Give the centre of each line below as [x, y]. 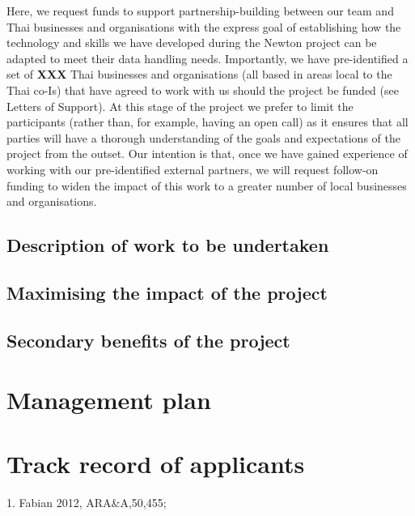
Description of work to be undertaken [168, 245]
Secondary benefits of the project [148, 340]
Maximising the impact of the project [167, 292]
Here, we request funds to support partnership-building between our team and [200, 11]
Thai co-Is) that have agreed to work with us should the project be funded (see [203, 90]
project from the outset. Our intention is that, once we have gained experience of [207, 154]
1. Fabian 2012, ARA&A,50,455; [87, 502]
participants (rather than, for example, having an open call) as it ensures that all [207, 122]
